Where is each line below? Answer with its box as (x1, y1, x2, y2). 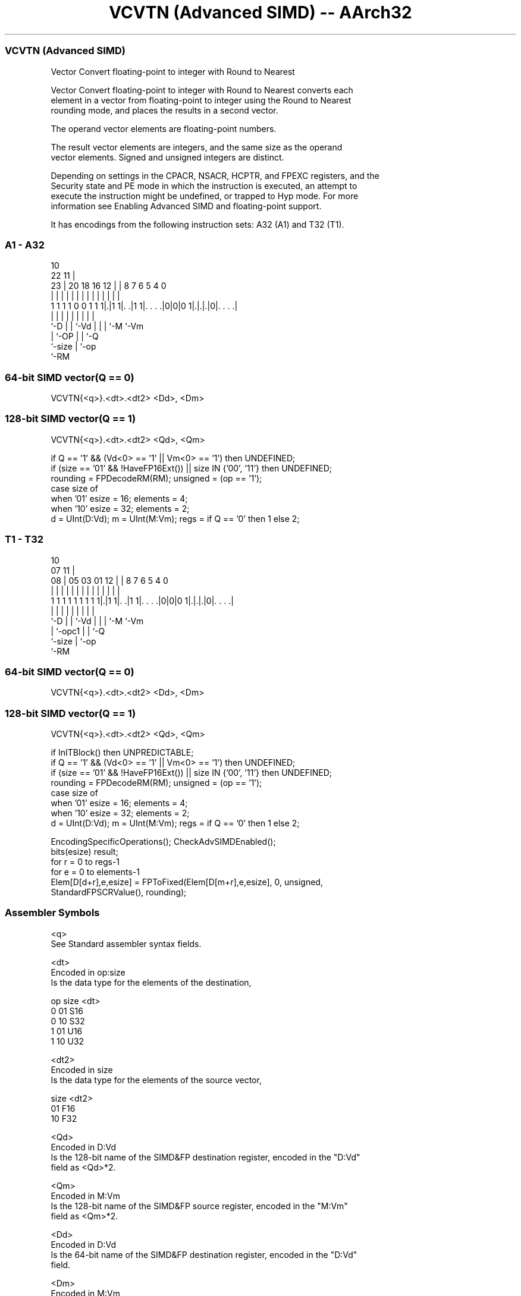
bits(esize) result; (51, 847, 118, 857)
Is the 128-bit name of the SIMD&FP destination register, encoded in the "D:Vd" (51, 1152, 360, 1162)
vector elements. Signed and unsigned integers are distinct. (51, 152, 284, 162)
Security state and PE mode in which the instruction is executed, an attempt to (51, 180, 357, 191)
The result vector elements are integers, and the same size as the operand (51, 141, 343, 152)
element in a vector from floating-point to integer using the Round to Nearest (51, 95, 351, 105)
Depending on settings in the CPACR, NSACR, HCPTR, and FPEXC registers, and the (51, 170, 379, 181)
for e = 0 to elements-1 (51, 867, 140, 877)
